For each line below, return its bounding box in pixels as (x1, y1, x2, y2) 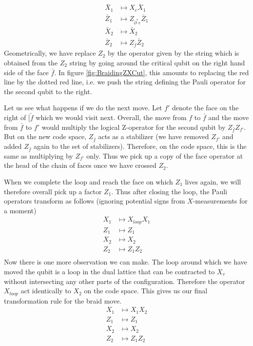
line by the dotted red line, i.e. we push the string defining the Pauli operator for (4, 77, 246, 87)
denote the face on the (172, 102, 239, 113)
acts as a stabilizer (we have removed (98, 131, 209, 142)
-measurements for (193, 196, 248, 206)
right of (4, 112, 26, 122)
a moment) (4, 205, 37, 215)
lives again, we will (185, 177, 241, 186)
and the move (208, 112, 249, 122)
